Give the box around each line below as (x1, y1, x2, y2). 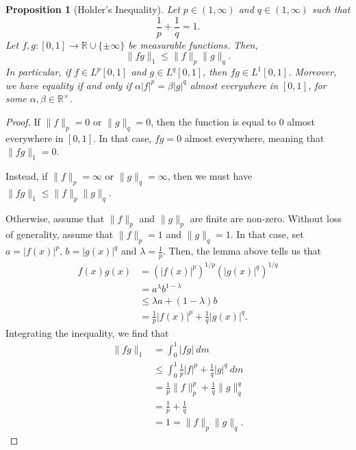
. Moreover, (288, 64, 337, 79)
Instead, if (5, 169, 48, 183)
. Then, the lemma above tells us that (162, 244, 322, 258)
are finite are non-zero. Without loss (190, 211, 342, 225)
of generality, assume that (5, 227, 114, 241)
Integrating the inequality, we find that (5, 325, 169, 340)
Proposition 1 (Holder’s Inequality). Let (5, 2, 180, 16)
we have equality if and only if (5, 78, 131, 92)
